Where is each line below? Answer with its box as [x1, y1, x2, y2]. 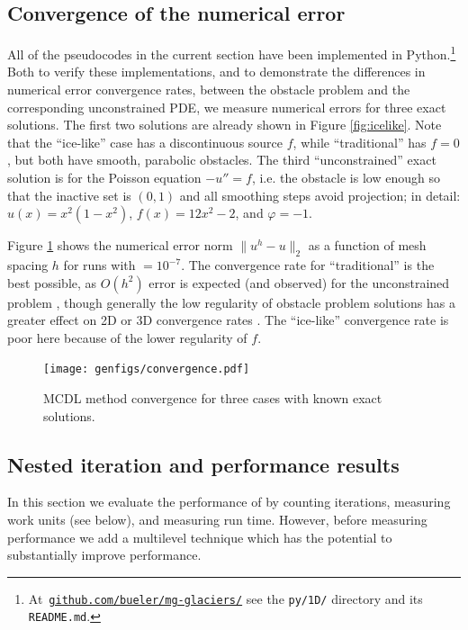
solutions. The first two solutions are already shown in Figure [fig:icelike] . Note [7, 115, 442, 134]
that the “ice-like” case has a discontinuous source [7, 132, 283, 151]
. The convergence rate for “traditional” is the [181, 256, 435, 274]
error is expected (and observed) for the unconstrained [148, 273, 450, 292]
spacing [7, 256, 49, 274]
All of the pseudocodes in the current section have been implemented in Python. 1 [7, 42, 456, 63]
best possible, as [7, 273, 97, 292]
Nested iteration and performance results [7, 450, 400, 478]
